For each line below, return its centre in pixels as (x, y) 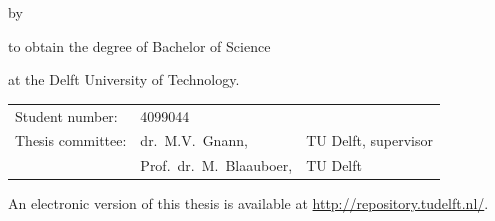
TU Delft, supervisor (370, 140)
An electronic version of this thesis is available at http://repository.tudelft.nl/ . (248, 203)
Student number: (66, 115)
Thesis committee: (71, 140)
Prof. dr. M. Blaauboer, (216, 165)
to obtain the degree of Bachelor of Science (139, 45)
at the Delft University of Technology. (124, 79)
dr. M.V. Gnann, (194, 140)
